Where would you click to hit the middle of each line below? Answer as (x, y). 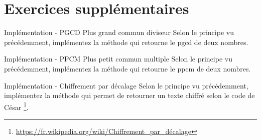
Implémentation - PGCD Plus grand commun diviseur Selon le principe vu (119, 32)
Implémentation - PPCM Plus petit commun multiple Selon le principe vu (118, 59)
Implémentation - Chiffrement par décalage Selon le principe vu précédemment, (126, 85)
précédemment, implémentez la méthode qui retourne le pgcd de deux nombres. (126, 42)
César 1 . (16, 106)
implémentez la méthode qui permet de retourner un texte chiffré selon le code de (129, 95)
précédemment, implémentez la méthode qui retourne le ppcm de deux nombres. (127, 68)
